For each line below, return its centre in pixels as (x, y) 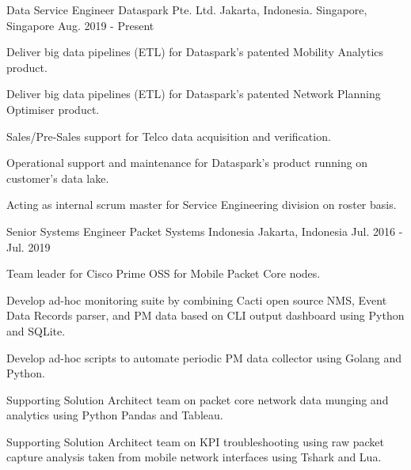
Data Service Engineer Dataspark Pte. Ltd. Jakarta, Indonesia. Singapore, (187, 9)
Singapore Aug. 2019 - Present (80, 25)
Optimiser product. (53, 109)
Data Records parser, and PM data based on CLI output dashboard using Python (205, 315)
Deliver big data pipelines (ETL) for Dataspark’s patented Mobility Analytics (195, 52)
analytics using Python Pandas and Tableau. (115, 415)
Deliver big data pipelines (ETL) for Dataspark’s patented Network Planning (194, 94)
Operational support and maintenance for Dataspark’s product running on (187, 163)
